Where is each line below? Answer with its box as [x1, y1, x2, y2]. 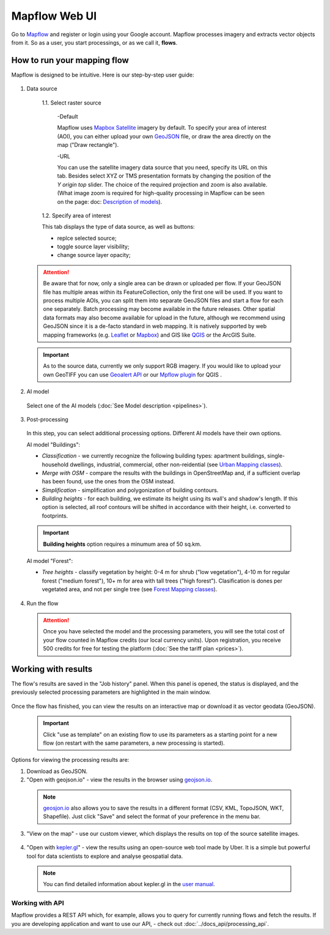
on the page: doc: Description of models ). [57, 198, 163, 205]
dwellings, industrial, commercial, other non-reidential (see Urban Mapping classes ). [70, 461, 283, 468]
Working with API [11, 899, 64, 907]
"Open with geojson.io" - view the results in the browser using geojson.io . [26, 776, 213, 783]
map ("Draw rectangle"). [57, 141, 119, 149]
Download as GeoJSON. [26, 767, 88, 775]
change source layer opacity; [57, 251, 131, 259]
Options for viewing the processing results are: [11, 756, 130, 764]
